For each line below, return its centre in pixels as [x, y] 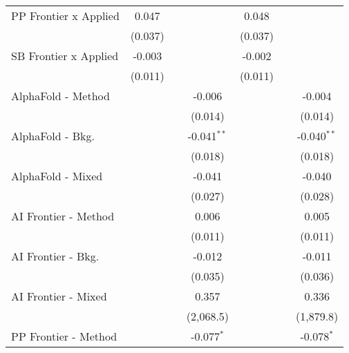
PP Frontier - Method [64, 336]
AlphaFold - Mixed [57, 176]
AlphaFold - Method [60, 96]
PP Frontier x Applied [65, 16]
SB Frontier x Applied [65, 56]
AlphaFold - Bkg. [53, 136]
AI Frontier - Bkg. [55, 256]
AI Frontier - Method [63, 216]
